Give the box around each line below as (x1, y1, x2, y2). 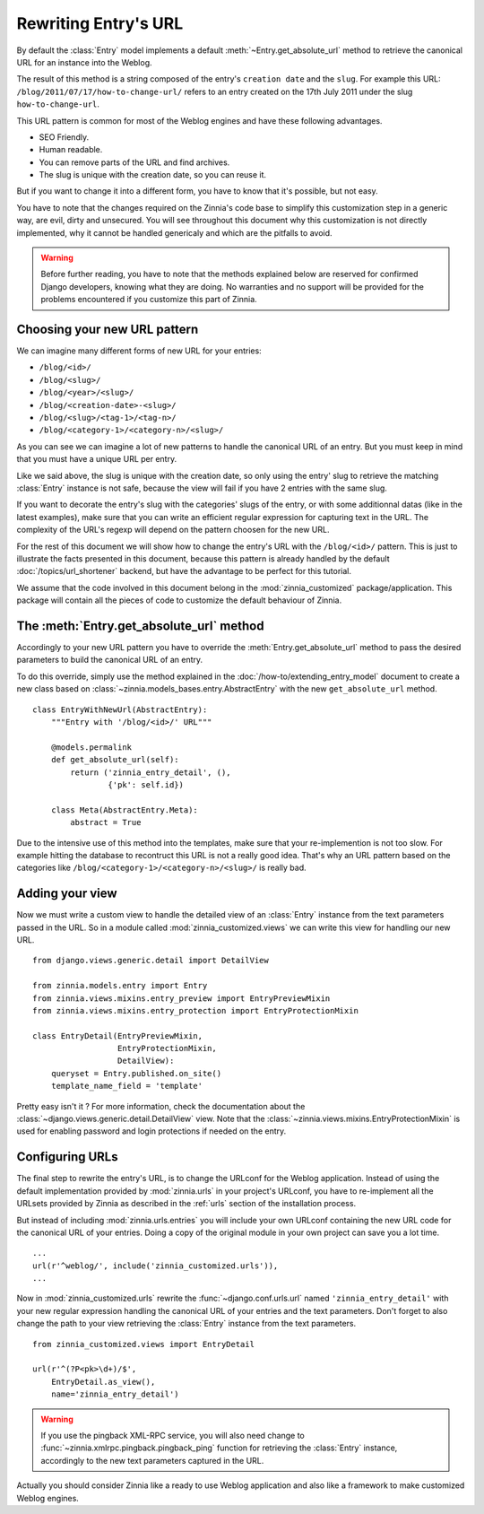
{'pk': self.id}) (108, 779, 184, 789)
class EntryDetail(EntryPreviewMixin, (32, 1031, 203, 1040)
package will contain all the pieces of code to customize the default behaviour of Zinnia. (16, 595, 342, 605)
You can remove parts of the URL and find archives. (39, 157, 230, 168)
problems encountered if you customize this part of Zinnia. (40, 294, 257, 305)
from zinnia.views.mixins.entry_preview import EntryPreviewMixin (32, 993, 331, 1004)
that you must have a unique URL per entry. (16, 454, 177, 465)
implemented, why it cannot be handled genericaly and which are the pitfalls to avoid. (16, 227, 333, 238)
